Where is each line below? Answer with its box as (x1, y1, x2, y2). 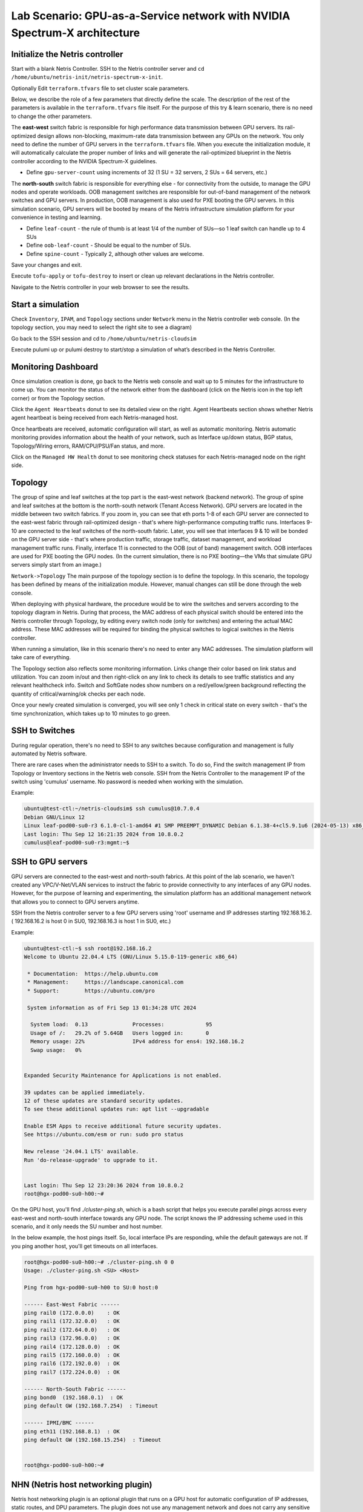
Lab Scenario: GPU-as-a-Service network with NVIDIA (11, 9, 290, 22)
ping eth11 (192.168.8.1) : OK (24, 1428, 120, 1435)
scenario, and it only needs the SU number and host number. (11, 1222, 163, 1230)
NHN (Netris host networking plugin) (11, 1479, 152, 1490)
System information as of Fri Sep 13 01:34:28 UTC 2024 (27, 1004, 197, 1011)
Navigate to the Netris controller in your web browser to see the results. (11, 283, 190, 290)
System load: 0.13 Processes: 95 (30, 1021, 212, 1028)
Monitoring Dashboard (11, 362, 99, 372)
